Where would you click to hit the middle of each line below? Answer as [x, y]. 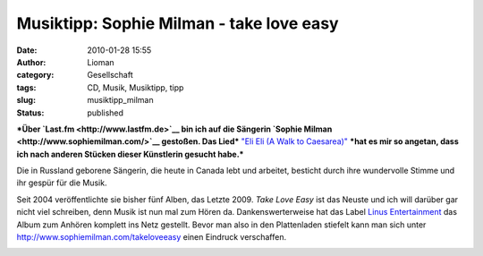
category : [35, 75]
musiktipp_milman [120, 100]
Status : [30, 113]
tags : [26, 87]
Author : [31, 62]
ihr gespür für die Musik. [62, 183]
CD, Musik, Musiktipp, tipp [136, 87]
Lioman [101, 62]
